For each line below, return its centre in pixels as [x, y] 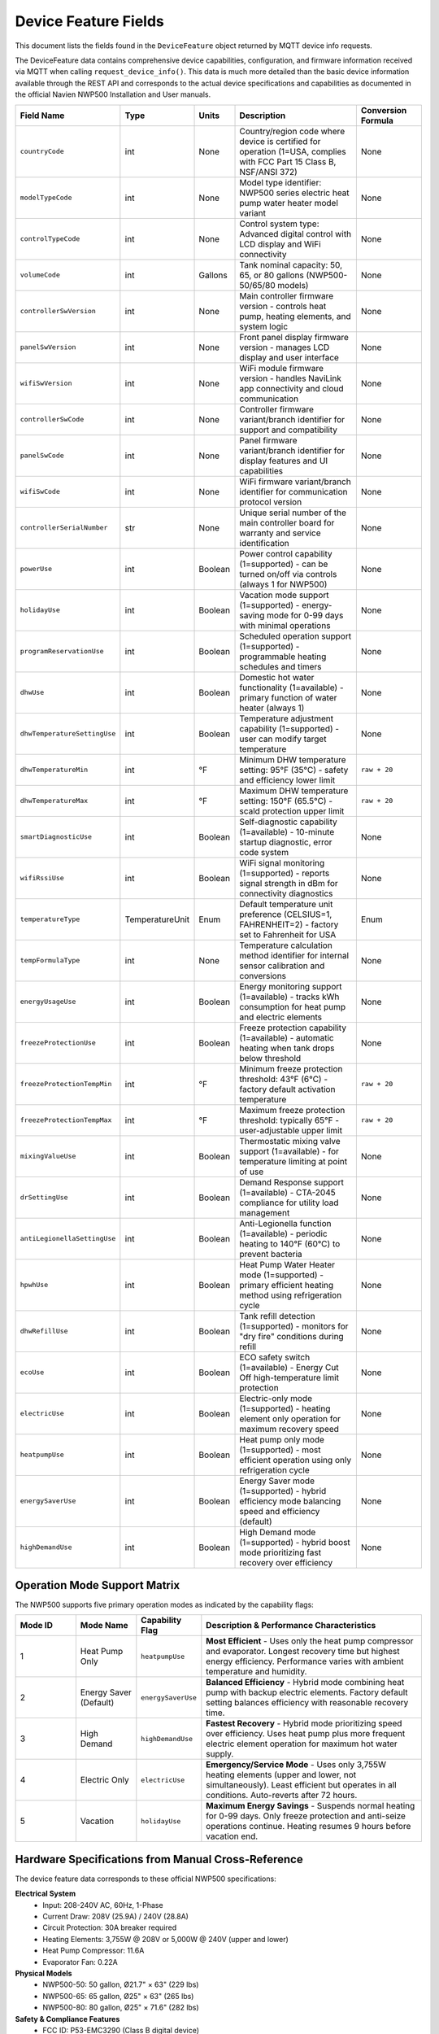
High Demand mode [278, 1532]
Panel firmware [268, 440]
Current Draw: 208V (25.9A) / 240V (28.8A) [115, 1917]
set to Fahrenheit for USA [288, 934]
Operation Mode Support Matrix [98, 1585]
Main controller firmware [287, 295]
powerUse [36, 569]
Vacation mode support [284, 595]
